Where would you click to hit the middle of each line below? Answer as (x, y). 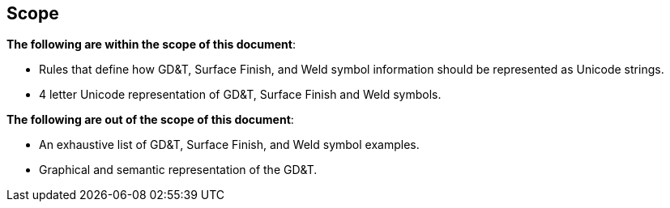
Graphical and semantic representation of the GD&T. (178, 170)
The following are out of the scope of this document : (150, 120)
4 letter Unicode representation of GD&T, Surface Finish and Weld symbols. (240, 95)
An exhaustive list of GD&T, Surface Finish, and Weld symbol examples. (229, 145)
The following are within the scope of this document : (151, 45)
